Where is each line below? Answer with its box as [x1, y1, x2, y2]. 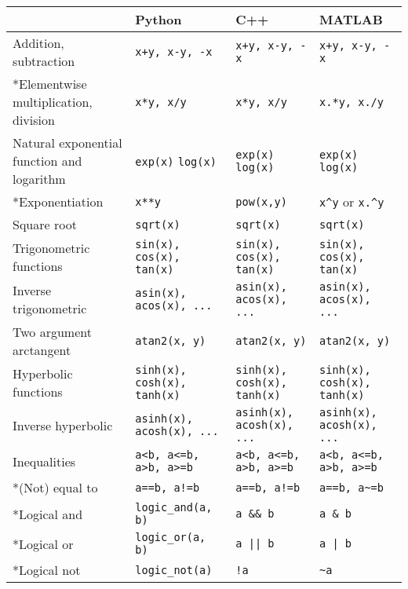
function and [13, 152, 82, 170]
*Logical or [13, 534, 74, 553]
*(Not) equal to [13, 478, 98, 496]
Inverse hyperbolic [13, 415, 113, 434]
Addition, [13, 34, 64, 52]
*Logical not [13, 561, 81, 579]
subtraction [13, 52, 75, 70]
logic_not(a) [135, 563, 213, 576]
